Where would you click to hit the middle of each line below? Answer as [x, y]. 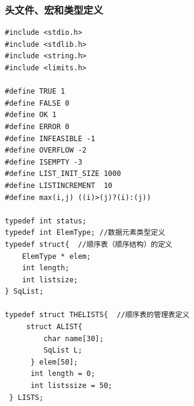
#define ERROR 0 [37, 126]
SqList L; [63, 350]
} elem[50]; [54, 362]
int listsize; [50, 280]
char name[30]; [74, 338]
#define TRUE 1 [35, 92]
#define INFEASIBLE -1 [50, 138]
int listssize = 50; [71, 386]
